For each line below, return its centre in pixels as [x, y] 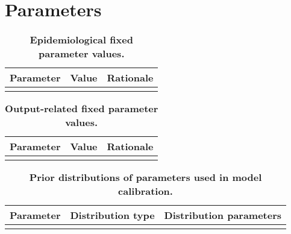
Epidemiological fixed [81, 40]
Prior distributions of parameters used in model [145, 177]
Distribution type [112, 215]
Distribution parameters [223, 215]
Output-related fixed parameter [82, 109]
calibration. [145, 191]
